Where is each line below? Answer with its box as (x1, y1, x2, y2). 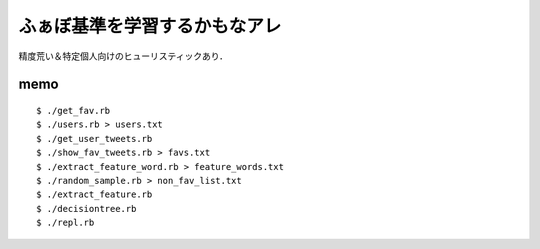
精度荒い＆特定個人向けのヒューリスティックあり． (18, 50, 229, 62)
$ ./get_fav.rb (36, 105, 111, 116)
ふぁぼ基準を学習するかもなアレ (18, 15, 282, 37)
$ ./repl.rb (36, 217, 95, 229)
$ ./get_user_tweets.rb (36, 133, 153, 144)
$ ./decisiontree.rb (36, 203, 137, 214)
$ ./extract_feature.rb (36, 189, 153, 200)
